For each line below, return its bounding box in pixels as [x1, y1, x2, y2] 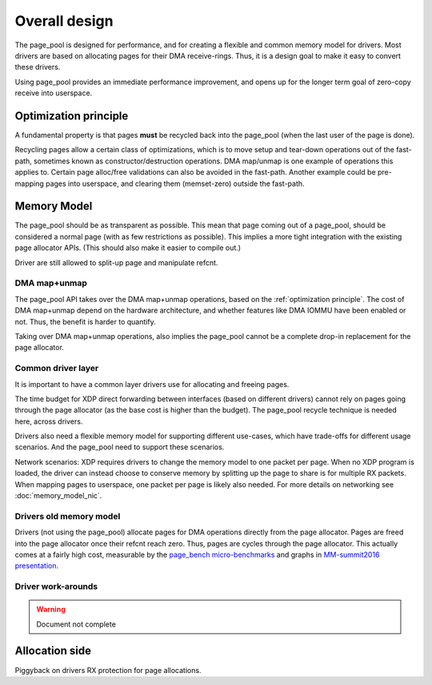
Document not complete [36, 619, 116, 629]
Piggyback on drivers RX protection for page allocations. [14, 665, 202, 675]
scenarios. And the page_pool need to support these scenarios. [14, 442, 225, 452]
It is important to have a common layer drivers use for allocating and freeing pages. [14, 379, 290, 389]
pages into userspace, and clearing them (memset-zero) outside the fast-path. [45, 179, 305, 188]
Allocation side [14, 644, 92, 658]
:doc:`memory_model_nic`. [14, 491, 102, 501]
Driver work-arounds [14, 581, 98, 592]
